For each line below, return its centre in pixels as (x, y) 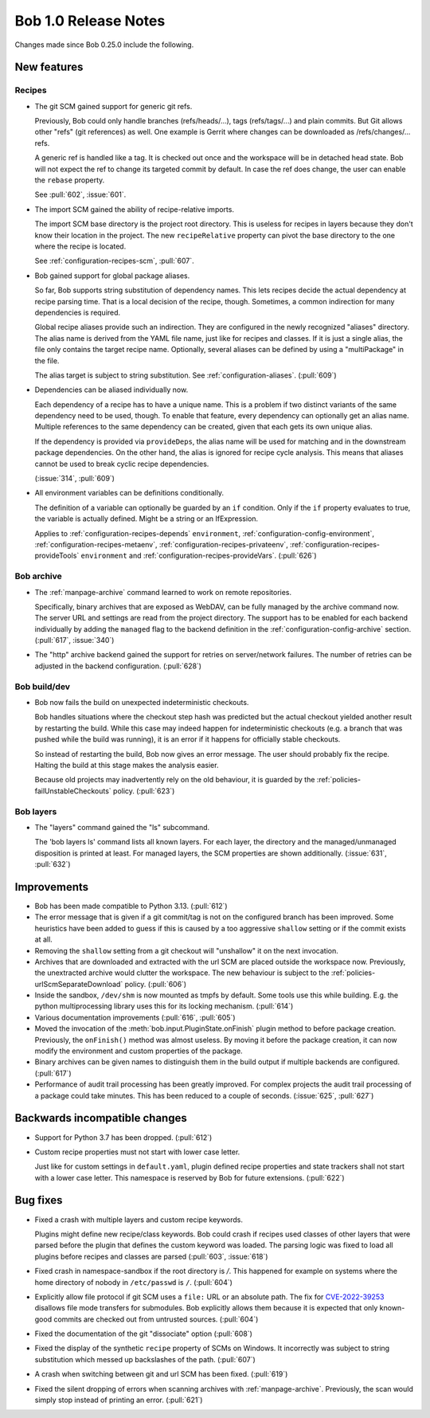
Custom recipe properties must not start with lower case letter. (137, 1152)
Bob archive (39, 576)
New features (49, 67)
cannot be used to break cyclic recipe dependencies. (122, 464)
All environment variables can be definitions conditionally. (129, 493)
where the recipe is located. (80, 246)
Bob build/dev (43, 687)
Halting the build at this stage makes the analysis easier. (127, 765)
